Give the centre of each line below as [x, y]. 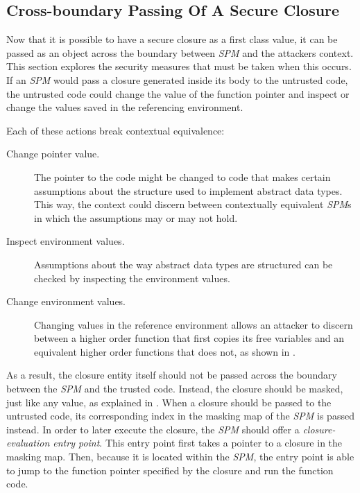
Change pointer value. [53, 154]
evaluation [28, 443]
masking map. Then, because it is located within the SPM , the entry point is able [180, 457]
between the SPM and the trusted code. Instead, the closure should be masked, [175, 389]
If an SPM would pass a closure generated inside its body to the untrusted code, [177, 79]
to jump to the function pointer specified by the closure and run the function [170, 470]
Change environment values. [66, 301]
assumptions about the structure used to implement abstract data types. [188, 190]
